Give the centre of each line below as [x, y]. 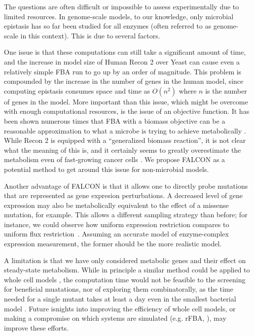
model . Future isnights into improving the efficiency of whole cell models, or [120, 308]
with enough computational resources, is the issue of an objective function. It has [127, 111]
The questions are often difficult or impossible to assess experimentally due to [122, 6]
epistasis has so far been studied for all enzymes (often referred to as [108, 26]
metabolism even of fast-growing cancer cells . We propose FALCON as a [115, 159]
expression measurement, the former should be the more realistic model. [113, 244]
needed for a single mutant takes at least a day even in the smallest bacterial [120, 299]
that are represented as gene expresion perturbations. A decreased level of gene [124, 195]
